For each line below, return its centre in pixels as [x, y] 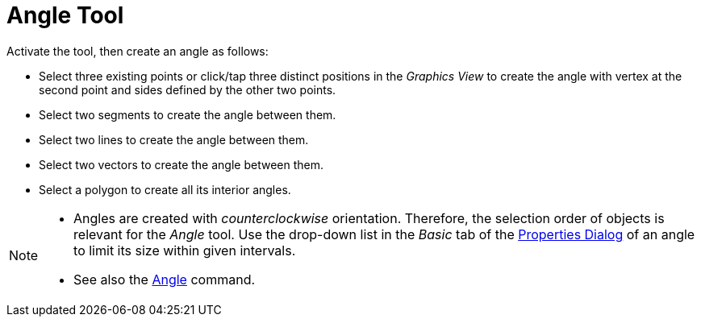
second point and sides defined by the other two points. [188, 89]
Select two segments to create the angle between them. [188, 114]
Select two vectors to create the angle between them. [181, 164]
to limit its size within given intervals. [185, 250]
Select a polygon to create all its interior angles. [165, 189]
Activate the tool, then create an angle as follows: [138, 51]
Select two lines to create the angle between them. [174, 139]
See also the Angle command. [165, 279]
